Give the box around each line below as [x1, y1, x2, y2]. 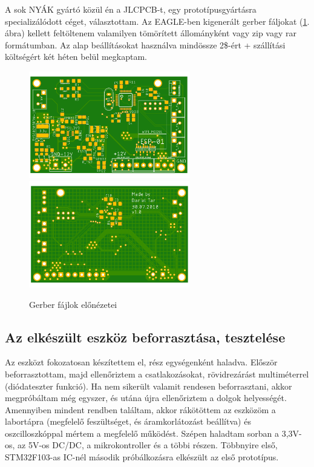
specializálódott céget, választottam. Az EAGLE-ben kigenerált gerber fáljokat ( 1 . [5, 15, 310, 27]
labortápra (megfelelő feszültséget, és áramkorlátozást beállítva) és [5, 415, 251, 428]
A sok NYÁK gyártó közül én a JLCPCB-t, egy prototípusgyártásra [5, 3, 257, 15]
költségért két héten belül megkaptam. [5, 50, 147, 63]
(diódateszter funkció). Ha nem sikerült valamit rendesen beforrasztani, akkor [5, 379, 292, 392]
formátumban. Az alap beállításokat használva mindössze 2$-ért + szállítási [5, 38, 286, 51]
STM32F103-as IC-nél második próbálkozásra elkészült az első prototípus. [5, 451, 279, 463]
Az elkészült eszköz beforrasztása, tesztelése [5, 327, 286, 346]
